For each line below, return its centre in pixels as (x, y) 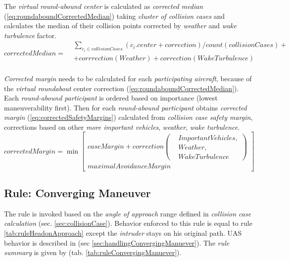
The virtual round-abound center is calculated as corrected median (104, 6)
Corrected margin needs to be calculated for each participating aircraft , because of (128, 78)
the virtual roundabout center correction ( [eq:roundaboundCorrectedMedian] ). (121, 88)
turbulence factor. (30, 35)
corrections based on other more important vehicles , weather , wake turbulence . (122, 127)
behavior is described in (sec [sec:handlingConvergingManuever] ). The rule (117, 242)
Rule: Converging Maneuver (77, 193)
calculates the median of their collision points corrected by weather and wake (120, 26)
